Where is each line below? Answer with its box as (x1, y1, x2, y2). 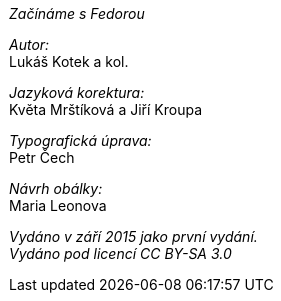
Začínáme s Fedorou (9, 5, 145, 22)
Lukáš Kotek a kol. (9, 53, 129, 70)
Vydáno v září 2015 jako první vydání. (9, 228, 258, 245)
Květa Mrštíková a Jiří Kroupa (9, 101, 203, 118)
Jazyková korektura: (9, 84, 145, 101)
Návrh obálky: (9, 180, 103, 197)
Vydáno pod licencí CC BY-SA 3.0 (9, 245, 232, 262)
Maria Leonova (9, 197, 107, 214)
